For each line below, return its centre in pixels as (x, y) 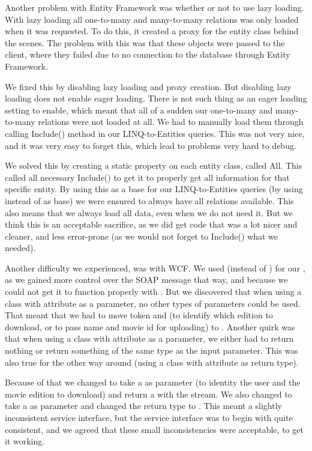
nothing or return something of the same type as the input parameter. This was (151, 350)
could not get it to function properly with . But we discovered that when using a (153, 292)
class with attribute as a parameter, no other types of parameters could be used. (153, 303)
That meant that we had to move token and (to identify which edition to (139, 315)
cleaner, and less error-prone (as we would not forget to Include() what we (142, 236)
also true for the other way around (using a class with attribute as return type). (152, 362)
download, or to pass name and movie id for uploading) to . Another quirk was (150, 326)
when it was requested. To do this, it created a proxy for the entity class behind (152, 31)
